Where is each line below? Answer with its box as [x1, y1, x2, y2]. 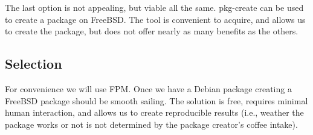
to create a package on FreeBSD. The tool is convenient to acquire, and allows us [5, 13, 306, 25]
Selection [5, 54, 62, 73]
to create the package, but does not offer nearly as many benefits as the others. [5, 25, 298, 37]
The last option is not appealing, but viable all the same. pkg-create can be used [5, 1, 304, 13]
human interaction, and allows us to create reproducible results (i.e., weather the [5, 106, 304, 119]
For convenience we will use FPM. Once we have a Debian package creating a [5, 82, 292, 95]
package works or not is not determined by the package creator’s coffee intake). [5, 118, 298, 130]
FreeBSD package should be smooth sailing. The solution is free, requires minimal [5, 94, 308, 107]
